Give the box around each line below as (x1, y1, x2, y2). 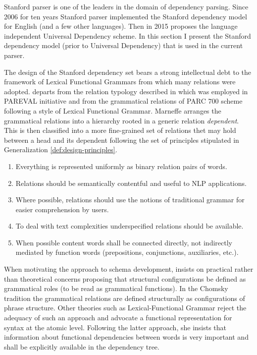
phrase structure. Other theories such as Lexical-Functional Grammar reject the (4, 302, 247, 313)
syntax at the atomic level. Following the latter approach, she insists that (4, 322, 227, 332)
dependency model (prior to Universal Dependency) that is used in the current (4, 40, 243, 51)
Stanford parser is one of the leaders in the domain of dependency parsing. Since (4, 1, 249, 11)
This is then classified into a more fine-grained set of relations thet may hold (4, 125, 236, 135)
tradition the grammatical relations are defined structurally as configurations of (4, 293, 245, 303)
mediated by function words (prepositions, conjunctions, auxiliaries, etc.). (15, 247, 239, 257)
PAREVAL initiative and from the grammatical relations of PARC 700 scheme (4, 96, 243, 106)
